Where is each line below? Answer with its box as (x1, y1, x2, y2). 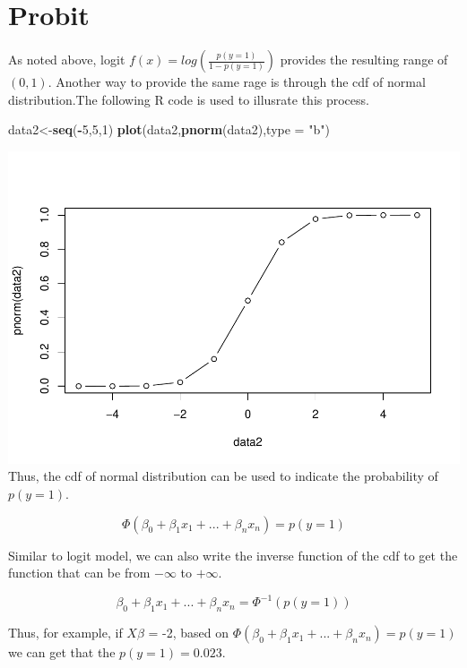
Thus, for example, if (8, 623, 123, 642)
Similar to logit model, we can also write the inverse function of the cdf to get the (8, 545, 458, 564)
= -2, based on (148, 623, 229, 642)
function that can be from (8, 563, 151, 582)
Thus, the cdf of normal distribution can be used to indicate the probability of (8, 467, 438, 485)
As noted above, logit (8, 50, 125, 69)
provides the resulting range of (280, 50, 448, 69)
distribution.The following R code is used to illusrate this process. (8, 90, 369, 108)
